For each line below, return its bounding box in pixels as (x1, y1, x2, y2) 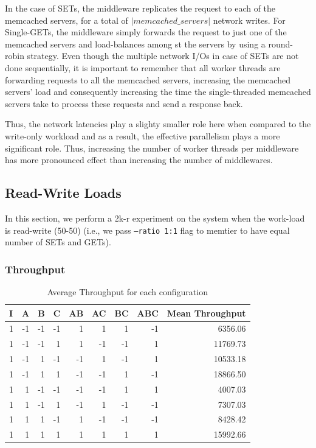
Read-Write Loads (5, 183, 122, 202)
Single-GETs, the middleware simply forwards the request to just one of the (5, 26, 287, 38)
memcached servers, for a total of (5, 13, 128, 26)
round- (268, 37, 293, 50)
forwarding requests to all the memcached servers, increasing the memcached (5, 73, 290, 86)
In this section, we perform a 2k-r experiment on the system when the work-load (5, 211, 305, 224)
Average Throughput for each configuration (47, 285, 208, 298)
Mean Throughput (167, 306, 246, 319)
